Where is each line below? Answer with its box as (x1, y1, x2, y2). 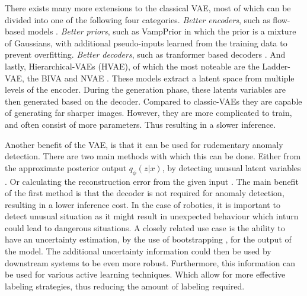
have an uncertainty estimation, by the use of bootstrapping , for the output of (5, 233, 292, 245)
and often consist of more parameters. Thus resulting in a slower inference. (5, 118, 276, 130)
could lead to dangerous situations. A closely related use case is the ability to (5, 221, 285, 234)
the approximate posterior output (5, 161, 127, 174)
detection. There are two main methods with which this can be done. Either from (5, 150, 301, 162)
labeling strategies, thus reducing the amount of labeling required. (5, 279, 245, 292)
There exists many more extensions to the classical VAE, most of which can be (5, 2, 291, 14)
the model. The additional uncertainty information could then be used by (5, 245, 271, 257)
